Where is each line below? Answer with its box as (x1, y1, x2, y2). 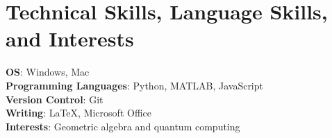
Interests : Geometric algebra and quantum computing (6, 119, 240, 133)
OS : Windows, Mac (6, 64, 90, 79)
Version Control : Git (6, 92, 103, 106)
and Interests (6, 24, 134, 53)
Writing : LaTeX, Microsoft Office (6, 105, 151, 120)
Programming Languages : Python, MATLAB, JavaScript (6, 78, 263, 92)
